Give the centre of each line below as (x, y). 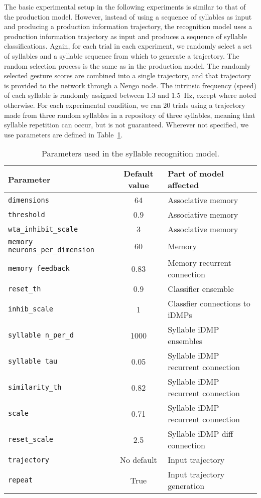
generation (186, 486)
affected (183, 185)
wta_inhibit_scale (43, 229)
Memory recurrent (200, 263)
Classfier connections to (209, 303)
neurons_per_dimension (51, 250)
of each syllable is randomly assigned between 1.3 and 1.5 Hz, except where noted (130, 95)
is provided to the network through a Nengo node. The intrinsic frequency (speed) (130, 85)
